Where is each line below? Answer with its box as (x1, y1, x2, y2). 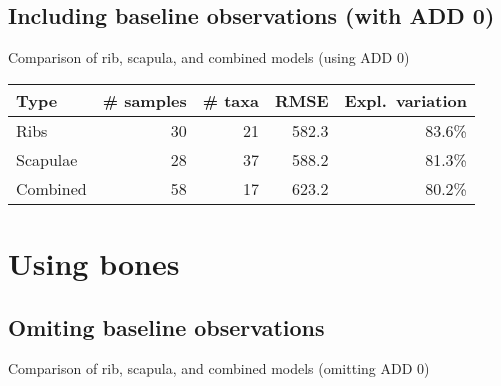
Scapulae (16, 147, 78, 171)
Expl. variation (344, 88, 467, 112)
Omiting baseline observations (8, 311, 325, 342)
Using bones (8, 242, 180, 283)
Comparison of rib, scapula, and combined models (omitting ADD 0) (8, 358, 430, 379)
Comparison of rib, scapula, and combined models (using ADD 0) (8, 47, 410, 68)
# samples (102, 88, 187, 112)
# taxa (202, 88, 259, 112)
